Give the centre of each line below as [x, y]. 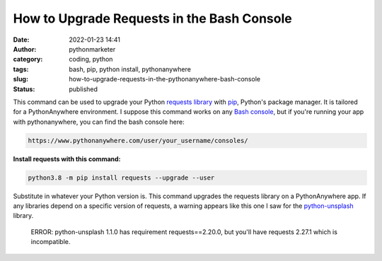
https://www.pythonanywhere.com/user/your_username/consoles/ [138, 140]
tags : [21, 69]
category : [28, 59]
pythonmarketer [92, 49]
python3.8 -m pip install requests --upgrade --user [121, 178]
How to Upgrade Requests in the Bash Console [153, 18]
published [83, 89]
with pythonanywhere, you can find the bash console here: [99, 122]
